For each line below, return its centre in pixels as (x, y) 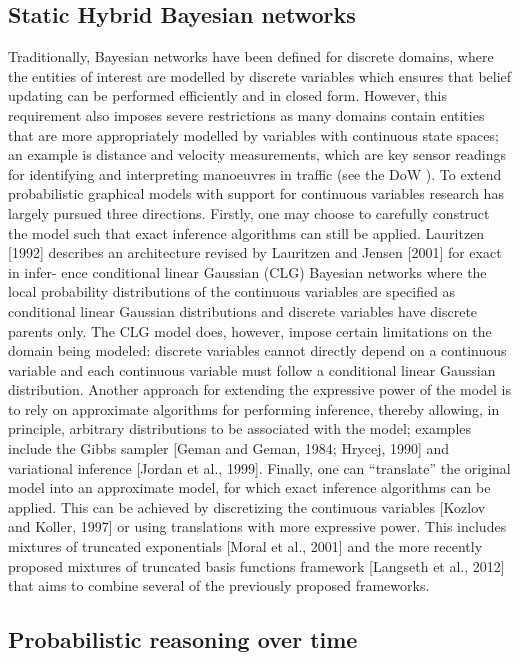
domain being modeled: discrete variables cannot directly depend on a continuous (257, 350)
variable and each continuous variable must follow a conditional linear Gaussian (252, 369)
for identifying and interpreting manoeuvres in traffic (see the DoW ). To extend (255, 173)
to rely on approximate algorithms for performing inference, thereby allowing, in (254, 408)
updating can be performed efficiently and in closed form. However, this (227, 95)
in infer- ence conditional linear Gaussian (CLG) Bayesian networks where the (247, 271)
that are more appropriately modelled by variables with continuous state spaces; (253, 134)
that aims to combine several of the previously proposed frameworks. (219, 585)
